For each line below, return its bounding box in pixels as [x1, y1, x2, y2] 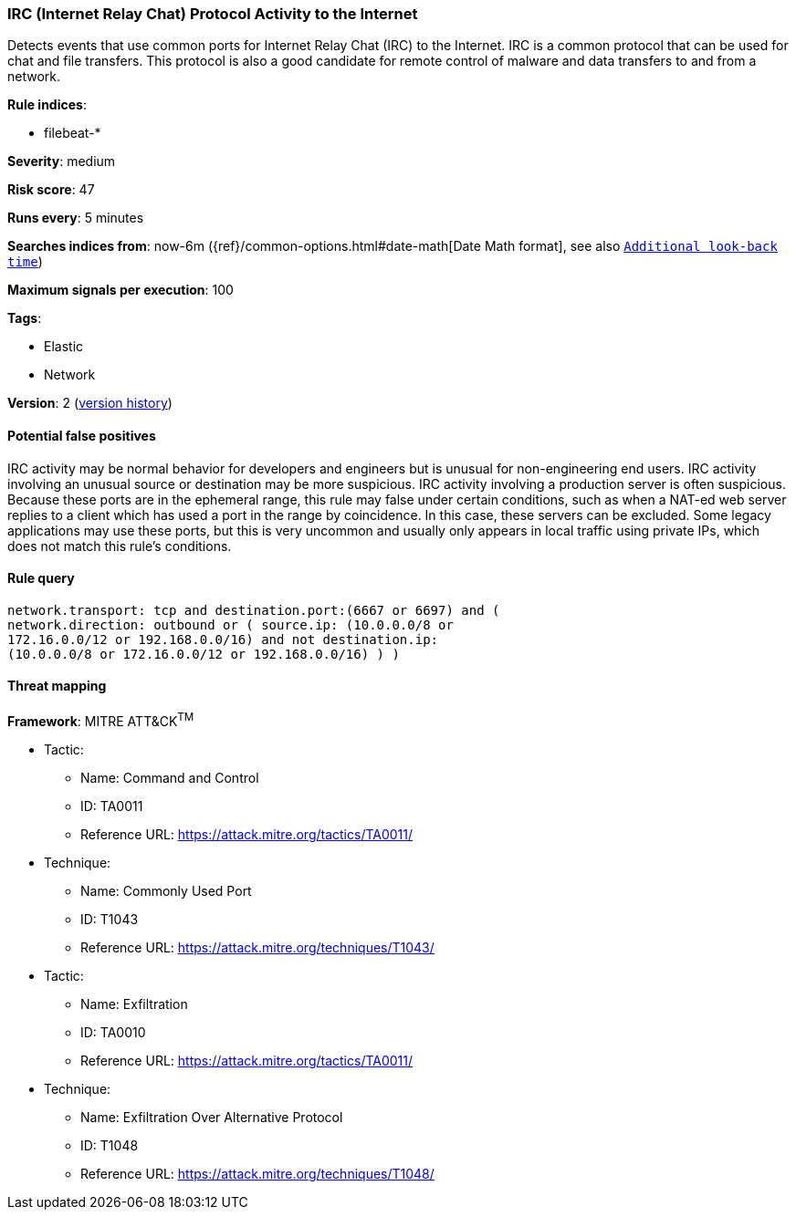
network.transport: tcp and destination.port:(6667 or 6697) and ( [7, 602, 500, 618]
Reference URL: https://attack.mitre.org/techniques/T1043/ [80, 939, 435, 955]
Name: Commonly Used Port [80, 882, 252, 899]
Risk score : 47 [7, 182, 95, 198]
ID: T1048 [80, 1137, 139, 1153]
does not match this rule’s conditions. [7, 537, 232, 554]
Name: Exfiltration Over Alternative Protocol [80, 1108, 343, 1125]
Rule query [7, 570, 75, 587]
